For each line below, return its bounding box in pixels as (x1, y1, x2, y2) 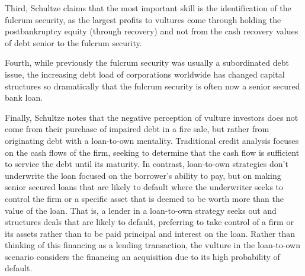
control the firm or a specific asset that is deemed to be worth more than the (5, 192, 284, 204)
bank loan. (5, 91, 43, 104)
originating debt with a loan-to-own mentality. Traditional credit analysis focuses (5, 134, 299, 146)
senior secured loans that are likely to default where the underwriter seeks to (5, 181, 284, 193)
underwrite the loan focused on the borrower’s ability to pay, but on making (5, 169, 281, 181)
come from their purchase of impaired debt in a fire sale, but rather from (5, 123, 269, 135)
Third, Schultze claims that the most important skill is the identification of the (5, 2, 291, 14)
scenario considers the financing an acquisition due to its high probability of (5, 250, 280, 262)
